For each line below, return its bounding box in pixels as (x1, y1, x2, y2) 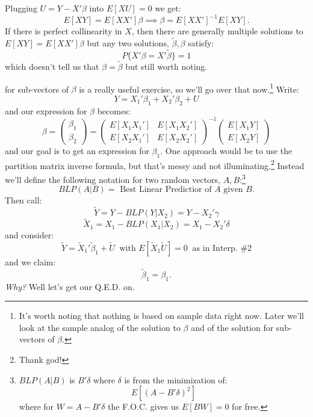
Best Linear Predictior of (120, 185, 212, 194)
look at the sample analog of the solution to (19, 321, 181, 333)
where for (19, 400, 54, 413)
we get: (155, 2, 181, 14)
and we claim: (5, 255, 56, 268)
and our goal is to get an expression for (5, 144, 149, 157)
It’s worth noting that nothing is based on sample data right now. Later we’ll (19, 309, 304, 322)
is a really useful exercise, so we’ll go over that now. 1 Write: (79, 81, 299, 95)
